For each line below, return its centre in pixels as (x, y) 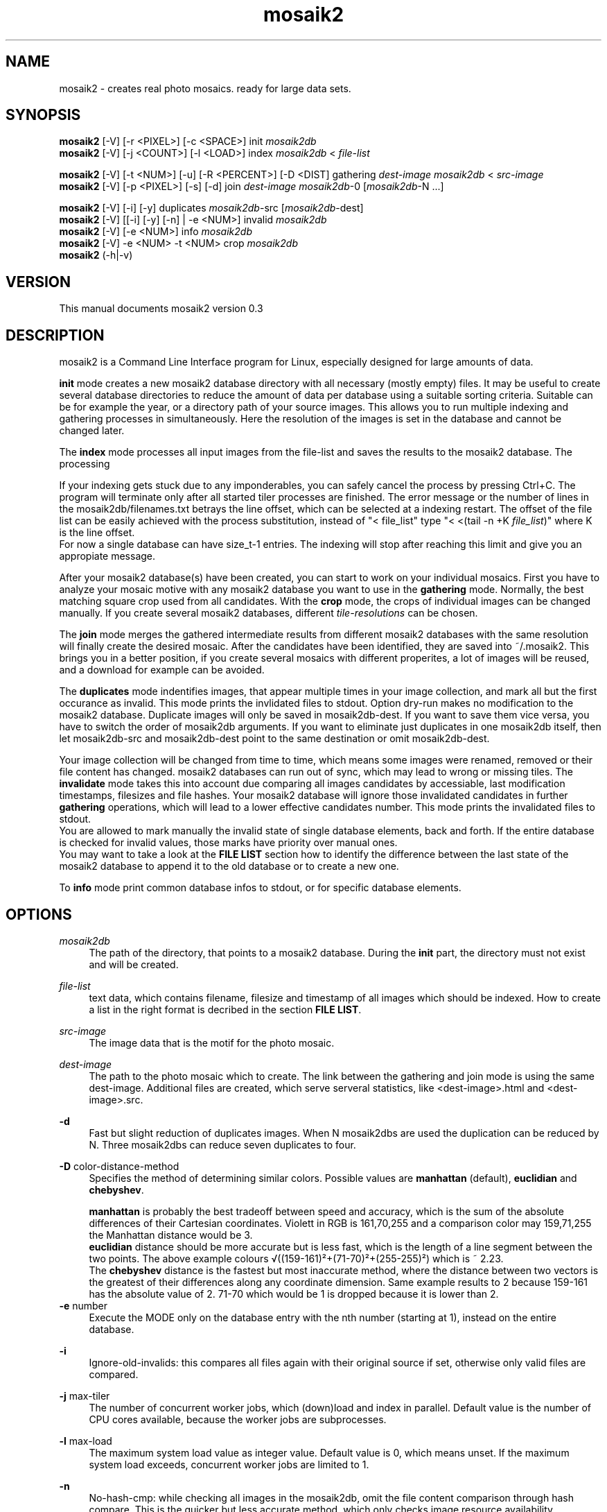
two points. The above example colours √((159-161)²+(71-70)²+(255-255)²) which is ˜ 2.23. (296, 1258)
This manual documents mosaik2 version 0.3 (161, 309)
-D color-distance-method (119, 1166)
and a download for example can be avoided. (162, 670)
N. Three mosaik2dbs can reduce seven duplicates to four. (222, 1144)
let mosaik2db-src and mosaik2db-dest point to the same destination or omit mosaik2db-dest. (274, 739)
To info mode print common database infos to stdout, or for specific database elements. (260, 888)
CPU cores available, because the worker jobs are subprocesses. (238, 1419)
